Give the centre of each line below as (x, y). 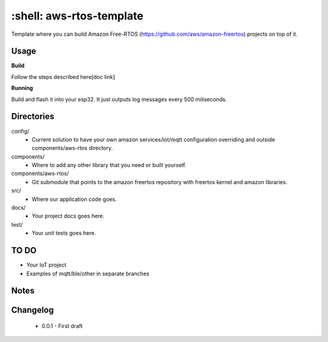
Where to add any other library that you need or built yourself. (109, 165)
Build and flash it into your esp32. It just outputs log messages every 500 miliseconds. (119, 99)
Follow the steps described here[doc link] (63, 77)
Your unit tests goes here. (64, 233)
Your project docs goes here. (68, 216)
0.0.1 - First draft (62, 326)
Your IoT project (46, 265)
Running (22, 88)
